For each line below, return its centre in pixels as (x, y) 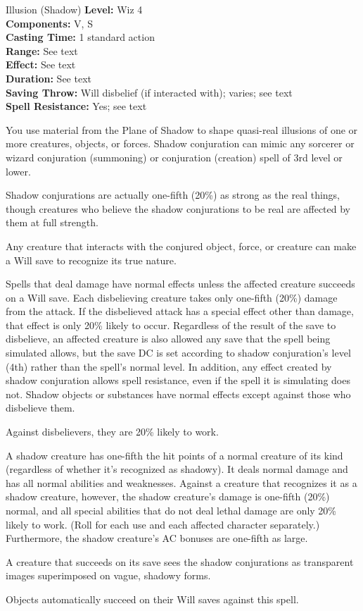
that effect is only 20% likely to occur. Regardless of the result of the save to (171, 325)
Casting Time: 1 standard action (80, 37)
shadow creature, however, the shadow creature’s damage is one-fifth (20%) (168, 496)
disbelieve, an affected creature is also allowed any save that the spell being (168, 339)
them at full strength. (52, 222)
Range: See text (42, 50)
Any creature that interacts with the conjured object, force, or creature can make (181, 246)
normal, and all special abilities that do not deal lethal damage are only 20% (171, 510)
